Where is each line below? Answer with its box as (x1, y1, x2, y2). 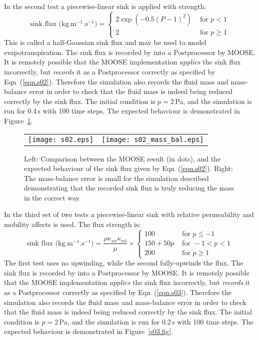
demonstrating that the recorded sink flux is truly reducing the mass (24, 182, 234, 193)
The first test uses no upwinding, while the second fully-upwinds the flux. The (4, 257, 243, 268)
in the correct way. (24, 192, 81, 202)
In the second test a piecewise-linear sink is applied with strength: (4, 1, 206, 11)
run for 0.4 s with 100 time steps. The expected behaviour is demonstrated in (4, 105, 240, 116)
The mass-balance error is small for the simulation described (24, 172, 209, 183)
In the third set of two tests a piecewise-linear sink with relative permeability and (4, 209, 254, 219)
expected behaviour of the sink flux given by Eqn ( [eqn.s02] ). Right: (24, 163, 233, 173)
